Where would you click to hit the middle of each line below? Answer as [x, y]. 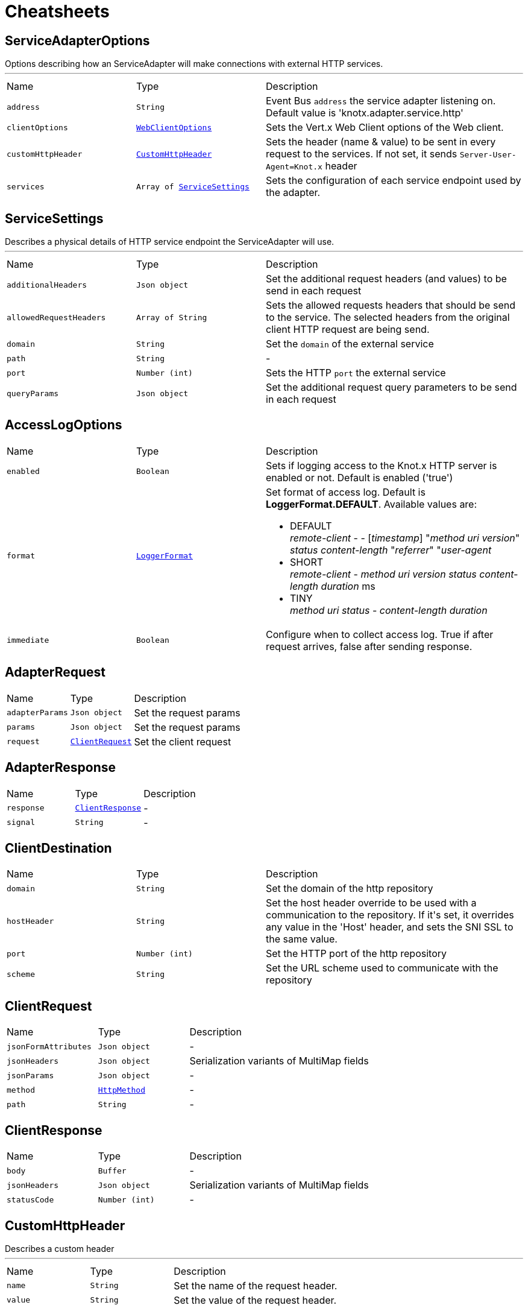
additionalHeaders [47, 285]
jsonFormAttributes [49, 1046]
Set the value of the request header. [255, 1300]
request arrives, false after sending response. [369, 646]
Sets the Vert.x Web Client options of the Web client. [385, 128]
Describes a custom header [60, 1248]
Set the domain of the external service [350, 344]
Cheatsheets [57, 11]
